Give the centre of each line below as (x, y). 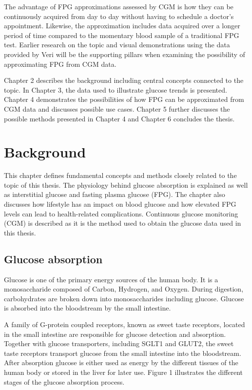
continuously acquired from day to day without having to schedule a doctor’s (119, 16)
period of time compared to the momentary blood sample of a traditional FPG (122, 35)
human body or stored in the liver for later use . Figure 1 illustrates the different (124, 372)
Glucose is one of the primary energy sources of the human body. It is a (111, 279)
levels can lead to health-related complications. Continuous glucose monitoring (121, 213)
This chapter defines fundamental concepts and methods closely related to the (120, 175)
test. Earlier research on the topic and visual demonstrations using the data (117, 45)
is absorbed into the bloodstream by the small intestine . (87, 308)
